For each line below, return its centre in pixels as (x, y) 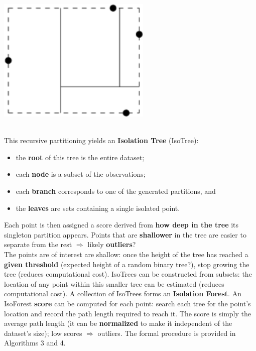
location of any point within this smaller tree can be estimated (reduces (114, 283)
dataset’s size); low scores (43, 333)
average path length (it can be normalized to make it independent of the (118, 323)
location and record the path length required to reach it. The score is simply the (128, 313)
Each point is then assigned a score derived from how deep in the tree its (121, 225)
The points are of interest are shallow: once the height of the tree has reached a (126, 254)
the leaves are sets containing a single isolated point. (98, 208)
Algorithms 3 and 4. (35, 343)
